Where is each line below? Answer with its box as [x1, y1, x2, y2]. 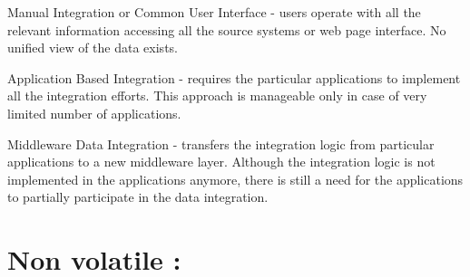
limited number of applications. [7, 103, 181, 122]
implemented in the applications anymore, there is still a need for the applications [7, 169, 464, 188]
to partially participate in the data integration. [7, 187, 269, 206]
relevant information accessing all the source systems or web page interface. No [7, 20, 446, 39]
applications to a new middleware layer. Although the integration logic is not [7, 152, 436, 171]
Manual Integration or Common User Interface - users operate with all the [7, 3, 421, 21]
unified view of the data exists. [7, 38, 178, 57]
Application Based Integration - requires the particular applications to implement [7, 68, 461, 87]
